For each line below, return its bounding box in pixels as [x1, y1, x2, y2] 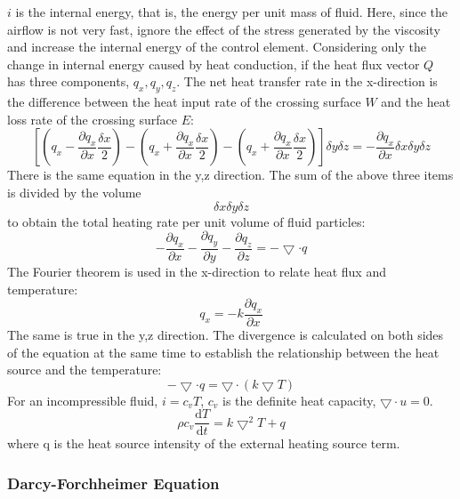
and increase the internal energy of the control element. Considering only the [7, 37, 426, 56]
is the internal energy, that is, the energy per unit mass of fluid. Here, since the [15, 3, 448, 20]
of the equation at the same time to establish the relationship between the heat [7, 342, 440, 361]
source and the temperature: [7, 360, 162, 379]
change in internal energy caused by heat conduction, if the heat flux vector [7, 54, 420, 73]
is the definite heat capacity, [222, 390, 376, 409]
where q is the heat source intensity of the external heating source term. [7, 434, 400, 453]
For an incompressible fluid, [7, 390, 158, 409]
